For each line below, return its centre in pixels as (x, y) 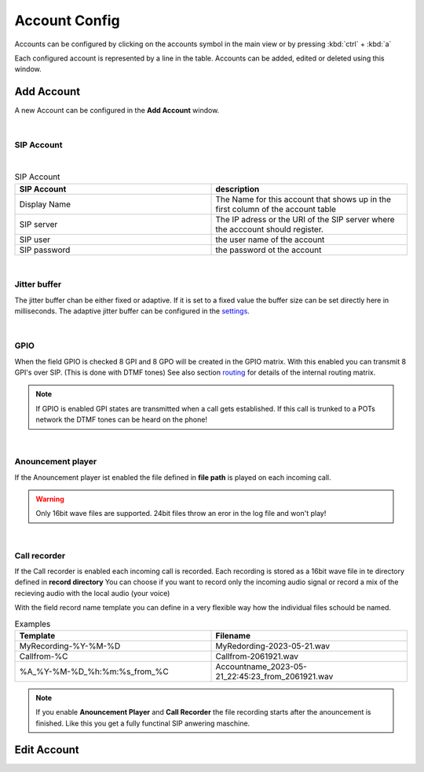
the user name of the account (270, 240)
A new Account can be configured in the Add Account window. (117, 111)
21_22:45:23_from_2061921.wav (274, 676)
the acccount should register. (269, 229)
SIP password (45, 250)
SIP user (35, 240)
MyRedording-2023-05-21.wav (273, 646)
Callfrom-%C (44, 656)
